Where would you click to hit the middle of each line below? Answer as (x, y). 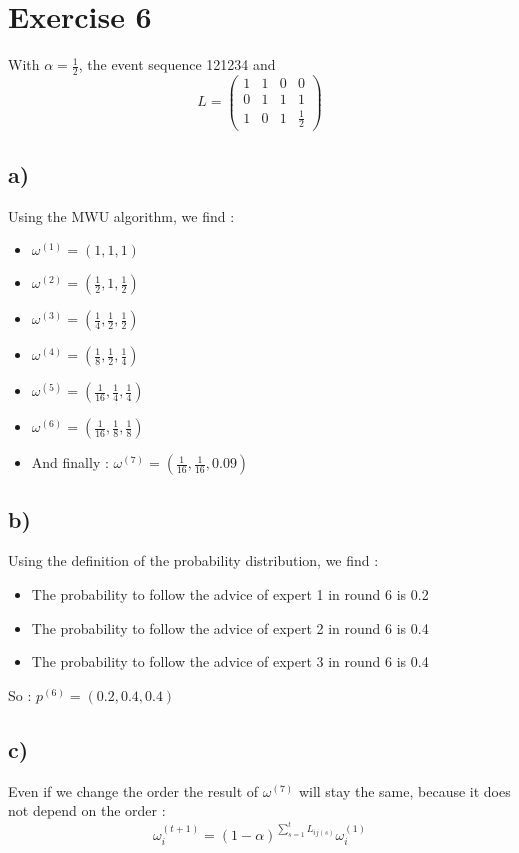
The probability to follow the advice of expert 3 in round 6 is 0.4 (230, 661)
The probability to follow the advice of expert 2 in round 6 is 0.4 (230, 627)
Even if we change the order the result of (133, 790)
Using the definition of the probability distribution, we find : (193, 560)
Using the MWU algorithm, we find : (121, 215)
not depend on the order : (87, 810)
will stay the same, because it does (404, 790)
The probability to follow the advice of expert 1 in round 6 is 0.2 (230, 594)
